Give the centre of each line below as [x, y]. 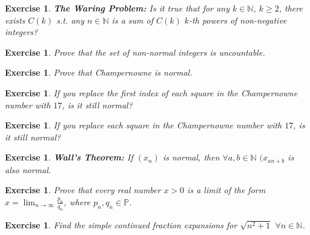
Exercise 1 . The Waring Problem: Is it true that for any [117, 8]
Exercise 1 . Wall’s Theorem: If [69, 157]
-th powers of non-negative [238, 20]
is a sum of [132, 20]
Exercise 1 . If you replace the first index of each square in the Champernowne [151, 92]
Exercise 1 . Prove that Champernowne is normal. [99, 72]
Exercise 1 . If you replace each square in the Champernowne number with [143, 125]
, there [291, 8]
